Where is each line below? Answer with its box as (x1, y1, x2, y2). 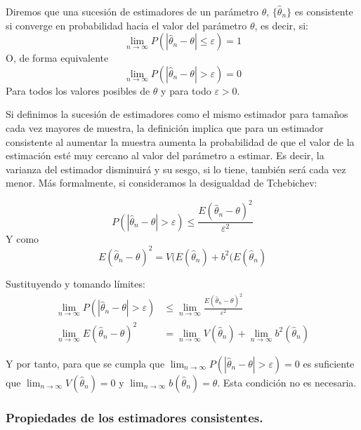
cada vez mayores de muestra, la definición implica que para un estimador (6, 120, 324, 135)
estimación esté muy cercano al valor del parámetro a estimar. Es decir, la (6, 148, 324, 163)
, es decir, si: (254, 18, 308, 32)
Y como (6, 231, 39, 246)
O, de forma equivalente (6, 51, 109, 65)
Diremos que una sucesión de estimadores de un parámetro (6, 4, 259, 18)
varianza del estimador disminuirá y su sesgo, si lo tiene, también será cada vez (6, 161, 346, 176)
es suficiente (303, 356, 355, 370)
